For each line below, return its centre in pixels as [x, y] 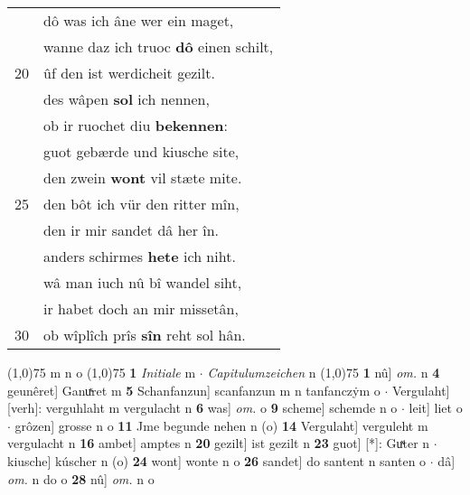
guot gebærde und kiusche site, [141, 151]
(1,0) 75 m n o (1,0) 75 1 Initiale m [102, 372]
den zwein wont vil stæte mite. [143, 177]
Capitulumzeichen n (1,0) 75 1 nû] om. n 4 [324, 372]
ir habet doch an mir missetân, [141, 308]
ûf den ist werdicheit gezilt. [129, 73]
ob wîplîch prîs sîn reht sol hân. [145, 335]
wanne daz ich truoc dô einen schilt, [159, 47]
